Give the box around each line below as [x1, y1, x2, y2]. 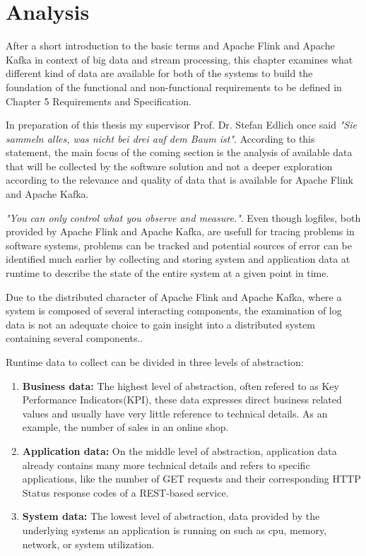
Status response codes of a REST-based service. [22, 485, 229, 499]
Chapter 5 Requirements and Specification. [6, 93, 191, 108]
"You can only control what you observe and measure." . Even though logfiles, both [6, 210, 361, 225]
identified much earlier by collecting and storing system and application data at [6, 252, 350, 266]
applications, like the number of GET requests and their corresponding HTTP [22, 471, 361, 486]
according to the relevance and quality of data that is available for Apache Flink [6, 172, 353, 187]
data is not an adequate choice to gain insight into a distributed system [6, 317, 315, 331]
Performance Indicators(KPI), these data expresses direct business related [22, 392, 342, 407]
